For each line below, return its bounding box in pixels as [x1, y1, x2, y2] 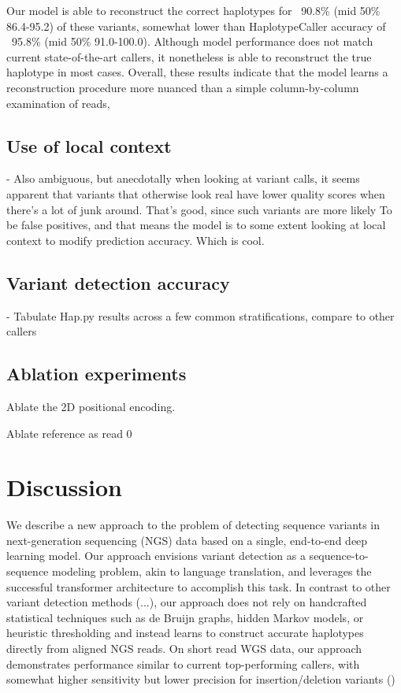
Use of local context [6, 133, 172, 157]
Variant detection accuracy [6, 270, 230, 295]
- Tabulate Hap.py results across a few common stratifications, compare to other [6, 307, 395, 324]
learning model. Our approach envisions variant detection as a [6, 547, 306, 564]
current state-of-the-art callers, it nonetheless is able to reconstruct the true [6, 48, 372, 65]
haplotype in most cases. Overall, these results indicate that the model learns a [6, 64, 388, 80]
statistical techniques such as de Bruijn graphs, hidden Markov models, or [6, 609, 364, 625]
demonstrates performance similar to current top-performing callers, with [6, 655, 360, 672]
